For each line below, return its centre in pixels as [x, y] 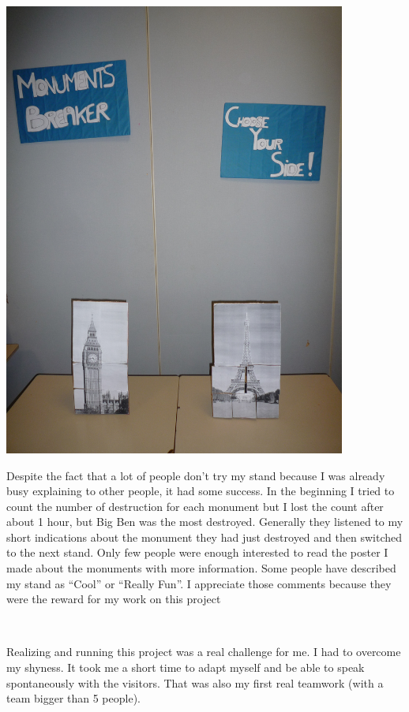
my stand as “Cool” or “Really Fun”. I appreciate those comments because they [199, 583]
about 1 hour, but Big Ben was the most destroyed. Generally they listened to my [205, 522]
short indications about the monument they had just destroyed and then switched [204, 537]
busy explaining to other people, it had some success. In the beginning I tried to [201, 491]
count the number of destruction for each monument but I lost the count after [195, 506]
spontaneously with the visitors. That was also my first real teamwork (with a [195, 682]
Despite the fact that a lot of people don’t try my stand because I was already [196, 475]
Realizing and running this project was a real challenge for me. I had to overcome [204, 652]
